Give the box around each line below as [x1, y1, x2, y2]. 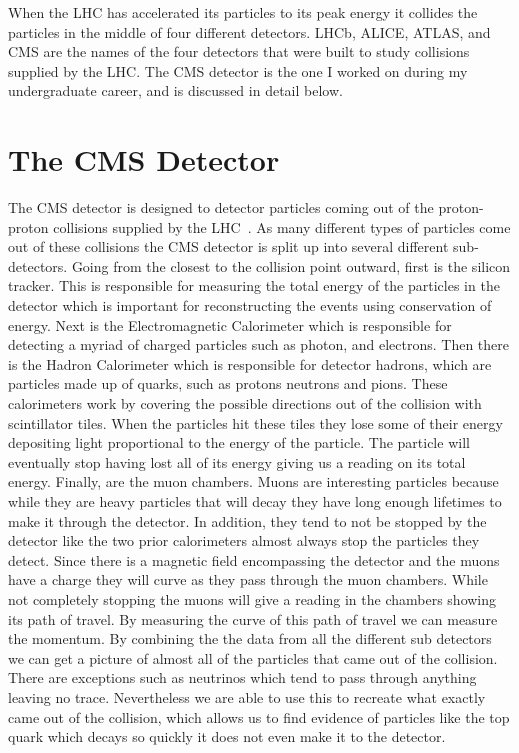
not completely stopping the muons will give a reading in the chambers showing [8, 588, 497, 609]
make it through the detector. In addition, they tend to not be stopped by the [8, 510, 487, 531]
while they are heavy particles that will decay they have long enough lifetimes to [8, 491, 502, 511]
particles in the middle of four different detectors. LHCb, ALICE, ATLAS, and [8, 21, 491, 42]
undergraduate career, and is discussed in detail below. [8, 80, 343, 101]
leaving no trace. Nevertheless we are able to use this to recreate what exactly [8, 686, 486, 707]
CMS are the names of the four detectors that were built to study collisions [8, 41, 470, 62]
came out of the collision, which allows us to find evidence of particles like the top [8, 706, 510, 727]
